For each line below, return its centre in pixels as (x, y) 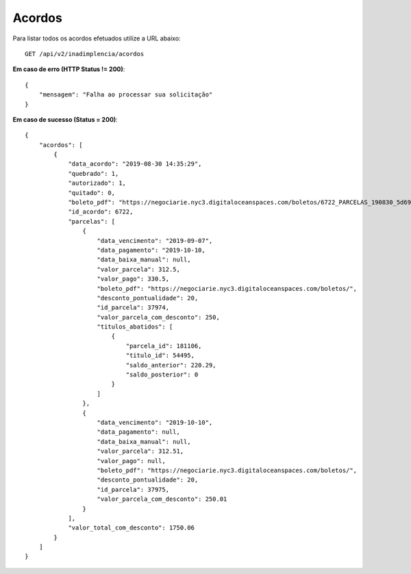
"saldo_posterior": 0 (162, 375)
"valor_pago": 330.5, (133, 279)
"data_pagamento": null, (139, 432)
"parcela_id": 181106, (164, 346)
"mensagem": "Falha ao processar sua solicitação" (126, 95)
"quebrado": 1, (94, 173)
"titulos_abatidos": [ (135, 327)
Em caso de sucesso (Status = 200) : (65, 119)
